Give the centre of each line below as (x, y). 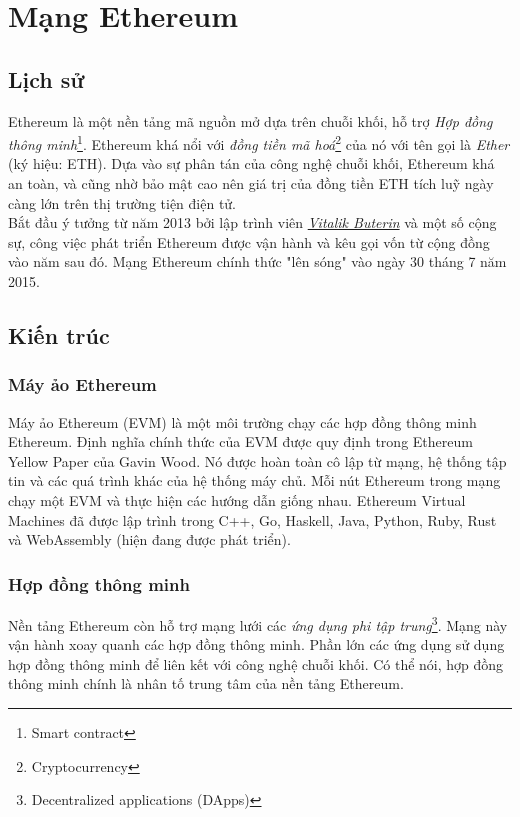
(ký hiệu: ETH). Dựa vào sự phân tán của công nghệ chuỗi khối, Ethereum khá (251, 163)
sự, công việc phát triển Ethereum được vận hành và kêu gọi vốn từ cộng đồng (249, 241)
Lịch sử (46, 78)
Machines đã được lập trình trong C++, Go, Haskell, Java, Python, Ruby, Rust (252, 519)
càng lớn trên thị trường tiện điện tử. (122, 202)
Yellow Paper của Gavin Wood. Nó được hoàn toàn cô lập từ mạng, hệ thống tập (257, 460)
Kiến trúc (59, 334)
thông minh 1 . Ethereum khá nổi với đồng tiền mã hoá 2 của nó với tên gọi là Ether (259, 142)
